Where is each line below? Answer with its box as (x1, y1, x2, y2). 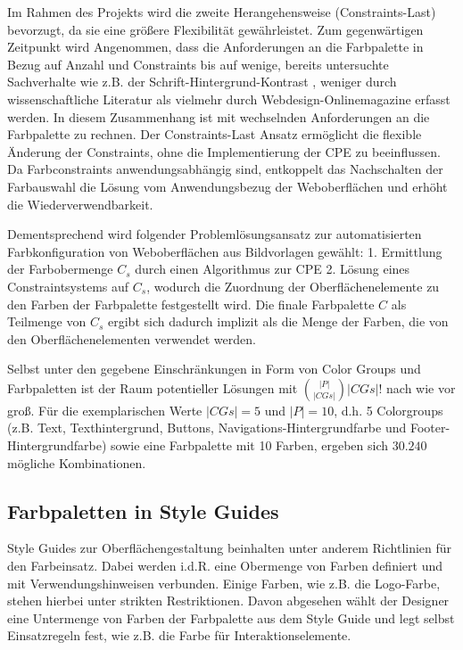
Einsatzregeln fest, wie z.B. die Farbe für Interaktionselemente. (7, 626, 351, 645)
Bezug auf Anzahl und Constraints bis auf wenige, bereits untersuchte (7, 54, 389, 73)
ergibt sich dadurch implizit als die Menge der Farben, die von (108, 312, 449, 331)
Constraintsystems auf (7, 276, 129, 295)
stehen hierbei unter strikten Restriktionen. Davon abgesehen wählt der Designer (7, 591, 450, 610)
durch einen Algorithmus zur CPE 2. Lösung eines (135, 259, 410, 278)
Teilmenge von (7, 312, 87, 331)
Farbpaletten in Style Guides (7, 497, 279, 524)
